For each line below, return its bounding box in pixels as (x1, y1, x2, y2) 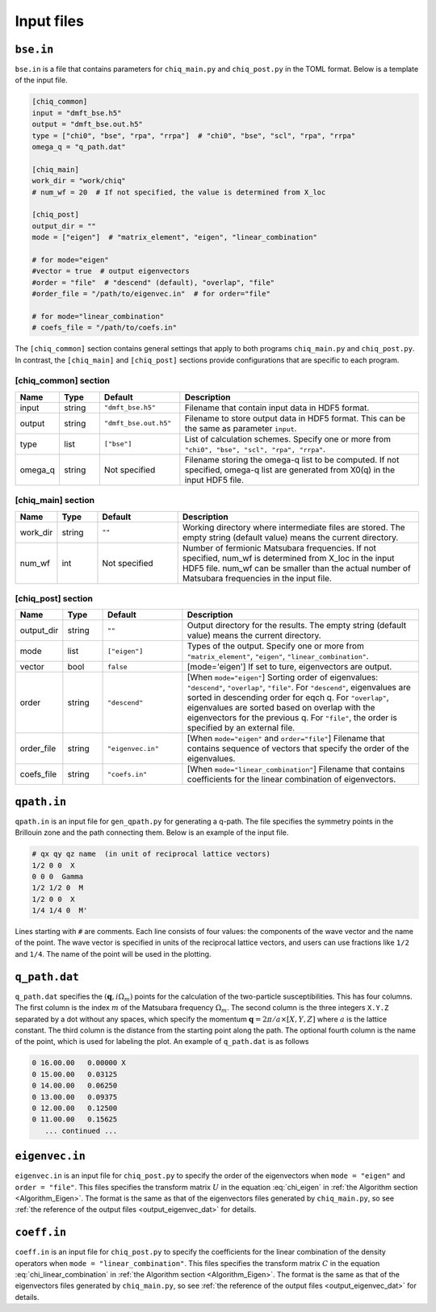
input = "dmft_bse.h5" (31, 108, 122, 117)
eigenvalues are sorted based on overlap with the (187, 702, 375, 714)
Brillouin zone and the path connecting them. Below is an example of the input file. (15, 828, 289, 837)
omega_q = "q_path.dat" (31, 142, 127, 151)
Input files (15, 12, 85, 30)
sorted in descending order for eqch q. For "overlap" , (187, 692, 389, 703)
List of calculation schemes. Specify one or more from (184, 433, 392, 444)
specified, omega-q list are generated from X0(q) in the (184, 464, 396, 476)
